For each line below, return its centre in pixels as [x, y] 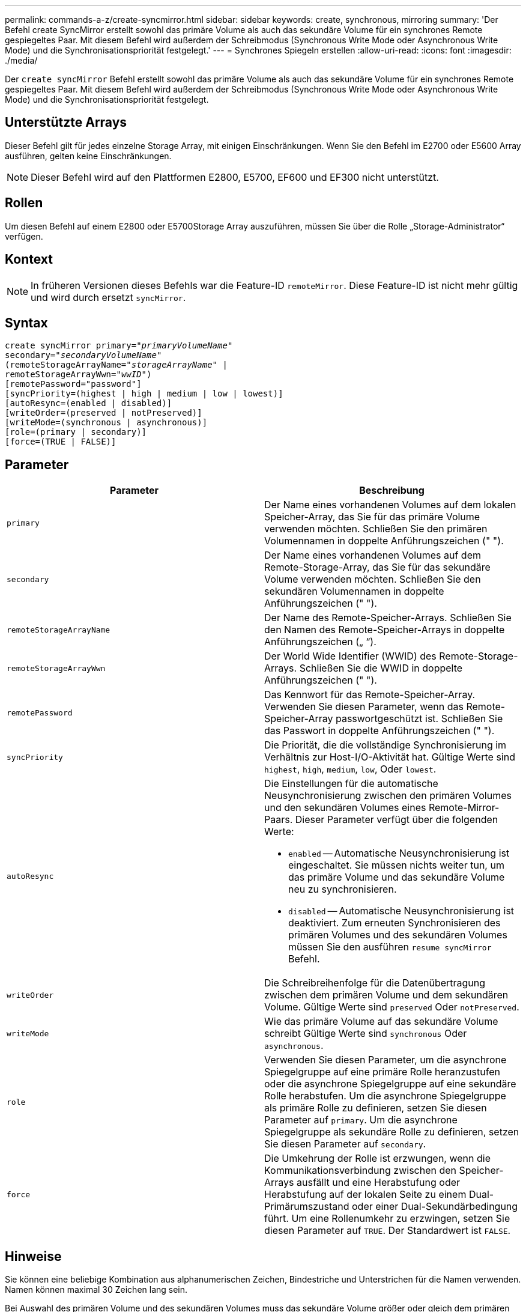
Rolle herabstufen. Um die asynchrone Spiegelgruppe [385, 1096]
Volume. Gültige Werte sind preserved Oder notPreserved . [392, 1007]
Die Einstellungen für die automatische [351, 784]
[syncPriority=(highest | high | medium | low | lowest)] [144, 394]
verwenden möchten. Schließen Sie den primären [376, 529]
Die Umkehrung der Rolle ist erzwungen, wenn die [378, 1159]
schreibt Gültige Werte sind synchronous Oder [366, 1034]
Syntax [26, 323]
